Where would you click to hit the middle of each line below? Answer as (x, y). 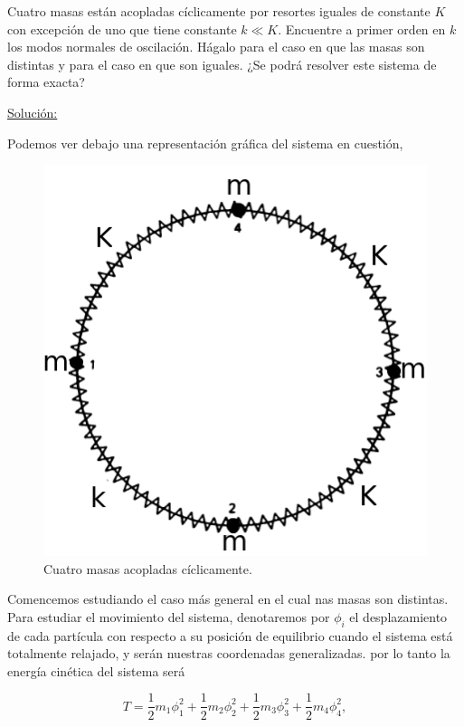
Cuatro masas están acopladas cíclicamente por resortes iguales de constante (219, 11)
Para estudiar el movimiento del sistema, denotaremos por (169, 616)
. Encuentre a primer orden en (362, 29)
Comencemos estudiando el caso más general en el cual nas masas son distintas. (228, 599)
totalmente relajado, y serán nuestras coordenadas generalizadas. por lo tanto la (229, 653)
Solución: (33, 112)
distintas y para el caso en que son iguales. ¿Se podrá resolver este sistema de (222, 64)
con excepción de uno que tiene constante (122, 29)
